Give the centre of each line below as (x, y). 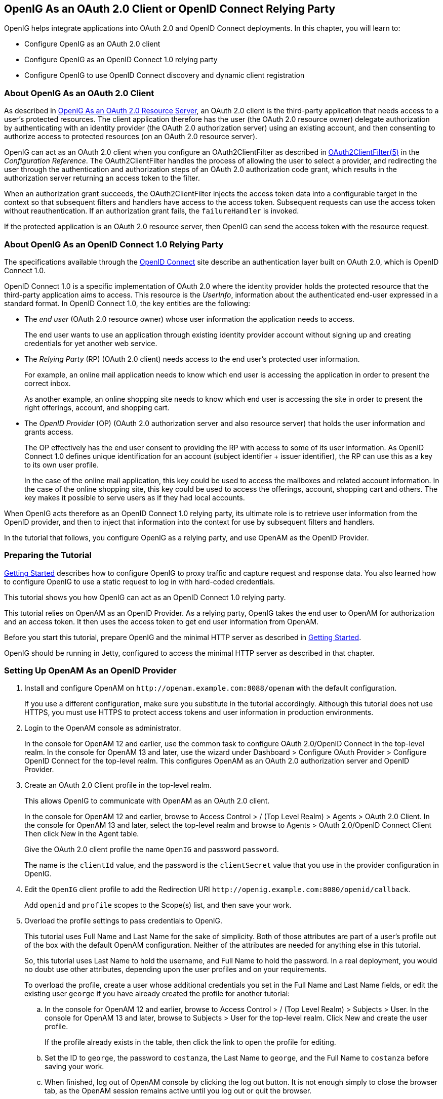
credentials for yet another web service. (91, 343)
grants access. (49, 432)
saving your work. (74, 1067)
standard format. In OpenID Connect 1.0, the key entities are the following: (127, 303)
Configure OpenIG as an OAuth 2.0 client (92, 44)
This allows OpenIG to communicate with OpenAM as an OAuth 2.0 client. (147, 801)
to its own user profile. (62, 464)
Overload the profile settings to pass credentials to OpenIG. (124, 921)
